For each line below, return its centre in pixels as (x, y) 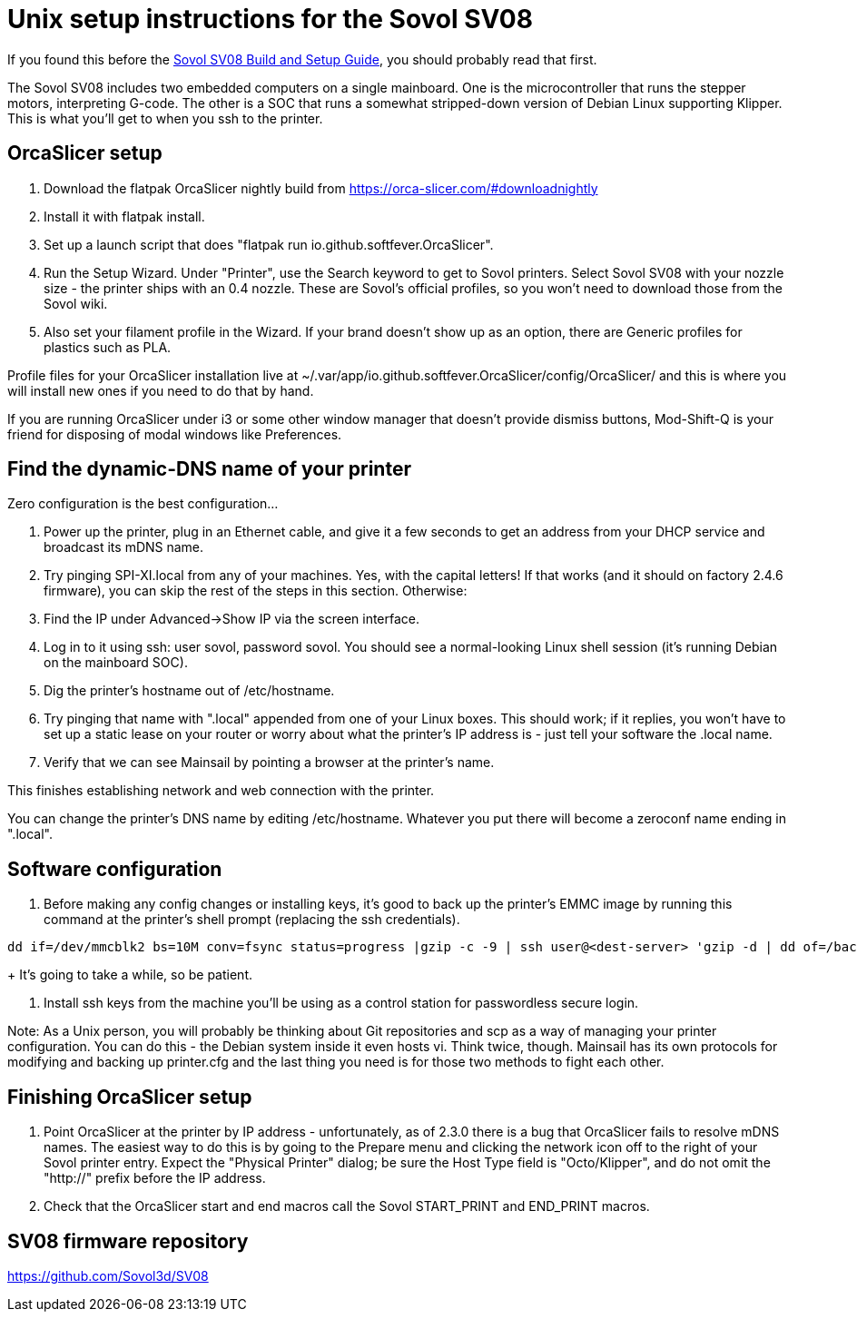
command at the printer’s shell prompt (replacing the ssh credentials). (252, 920)
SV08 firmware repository (128, 1241)
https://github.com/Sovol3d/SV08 (108, 1275)
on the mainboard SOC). (116, 663)
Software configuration (115, 869)
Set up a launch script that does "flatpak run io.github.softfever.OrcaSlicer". (269, 244)
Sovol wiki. (76, 303)
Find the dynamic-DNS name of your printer (209, 469)
